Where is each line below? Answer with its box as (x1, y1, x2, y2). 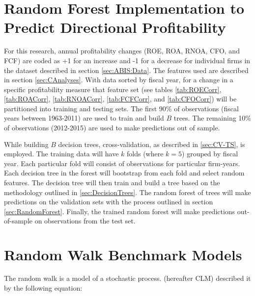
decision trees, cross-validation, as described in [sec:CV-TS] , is (58, 139, 245, 149)
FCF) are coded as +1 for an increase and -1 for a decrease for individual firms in (4, 55, 251, 65)
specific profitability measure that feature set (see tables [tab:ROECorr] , (4, 84, 222, 94)
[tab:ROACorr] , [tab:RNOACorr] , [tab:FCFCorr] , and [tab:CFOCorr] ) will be (4, 94, 237, 104)
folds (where (127, 148, 164, 159)
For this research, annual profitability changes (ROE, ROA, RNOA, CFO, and (4, 46, 240, 56)
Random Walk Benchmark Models (4, 245, 242, 265)
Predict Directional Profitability (4, 17, 226, 37)
